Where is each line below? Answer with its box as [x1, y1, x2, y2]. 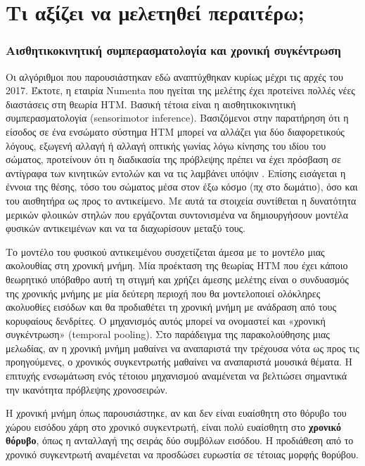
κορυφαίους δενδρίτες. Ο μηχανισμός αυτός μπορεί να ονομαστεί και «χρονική [6, 313, 326, 328]
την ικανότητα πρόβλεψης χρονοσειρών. [6, 382, 168, 396]
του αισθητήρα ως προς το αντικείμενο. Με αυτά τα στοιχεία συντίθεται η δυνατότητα [6, 193, 357, 207]
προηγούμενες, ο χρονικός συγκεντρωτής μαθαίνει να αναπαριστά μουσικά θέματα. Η [6, 354, 353, 369]
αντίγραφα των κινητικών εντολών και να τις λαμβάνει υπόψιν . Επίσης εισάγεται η [6, 165, 346, 180]
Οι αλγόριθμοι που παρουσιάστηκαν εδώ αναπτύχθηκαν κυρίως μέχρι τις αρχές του [6, 69, 343, 84]
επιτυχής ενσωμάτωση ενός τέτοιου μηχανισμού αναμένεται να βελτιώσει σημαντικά [6, 368, 347, 383]
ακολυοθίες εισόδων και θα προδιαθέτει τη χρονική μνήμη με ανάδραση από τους [6, 299, 337, 314]
